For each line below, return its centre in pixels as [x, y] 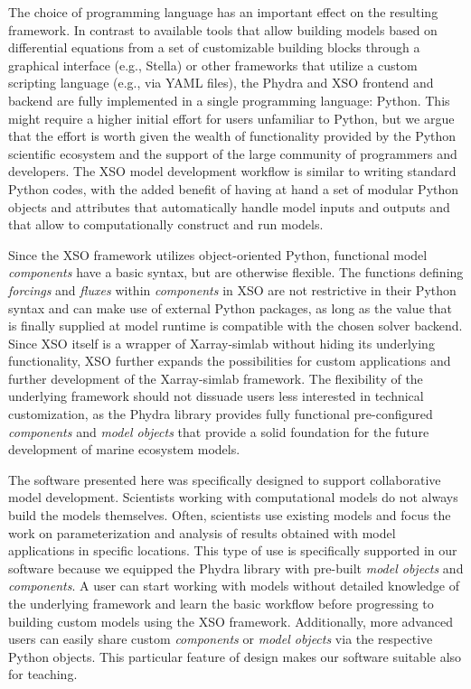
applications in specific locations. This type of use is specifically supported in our [233, 550]
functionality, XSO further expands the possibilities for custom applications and [230, 361]
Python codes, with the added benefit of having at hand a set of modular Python [234, 188]
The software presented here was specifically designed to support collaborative [225, 479]
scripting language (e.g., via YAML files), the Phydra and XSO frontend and [221, 83]
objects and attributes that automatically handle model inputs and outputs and [229, 206]
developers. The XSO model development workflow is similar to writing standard [232, 171]
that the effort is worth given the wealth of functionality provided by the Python [232, 136]
